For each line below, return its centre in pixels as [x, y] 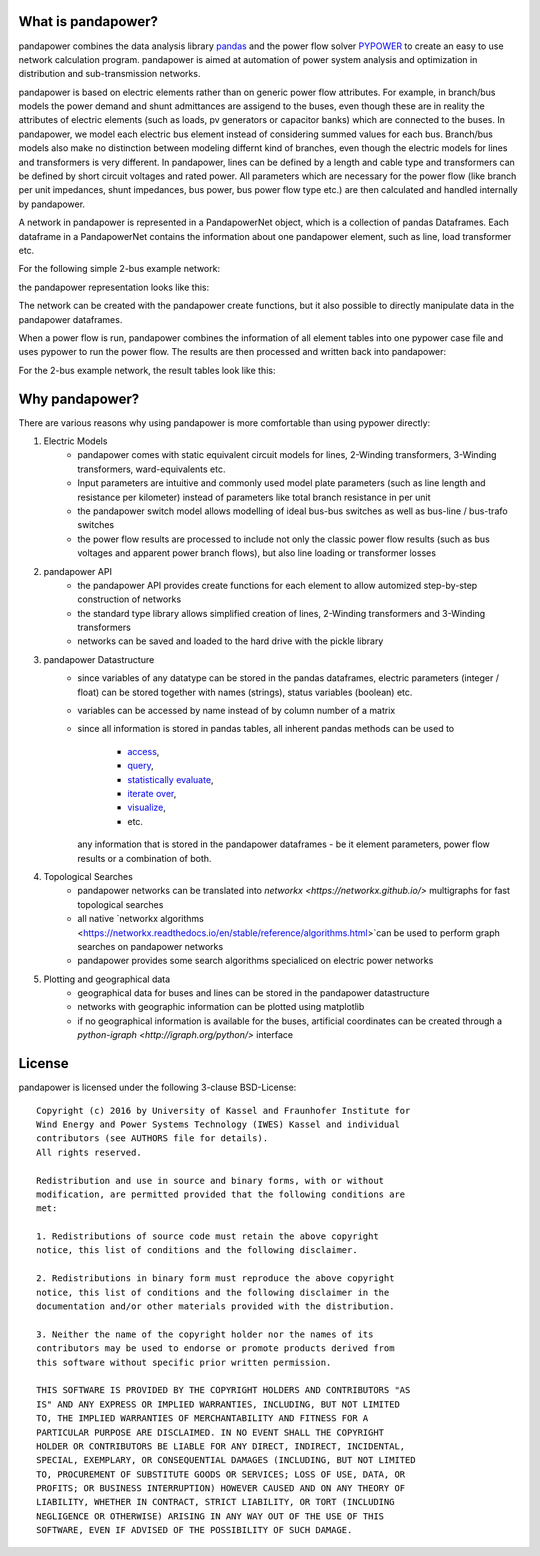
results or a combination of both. [144, 858]
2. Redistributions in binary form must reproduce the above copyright [215, 1278]
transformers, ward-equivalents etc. [151, 469]
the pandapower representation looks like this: [114, 287]
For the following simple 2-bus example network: [119, 269]
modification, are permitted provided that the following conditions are [221, 1194]
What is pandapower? [88, 21]
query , [140, 766]
